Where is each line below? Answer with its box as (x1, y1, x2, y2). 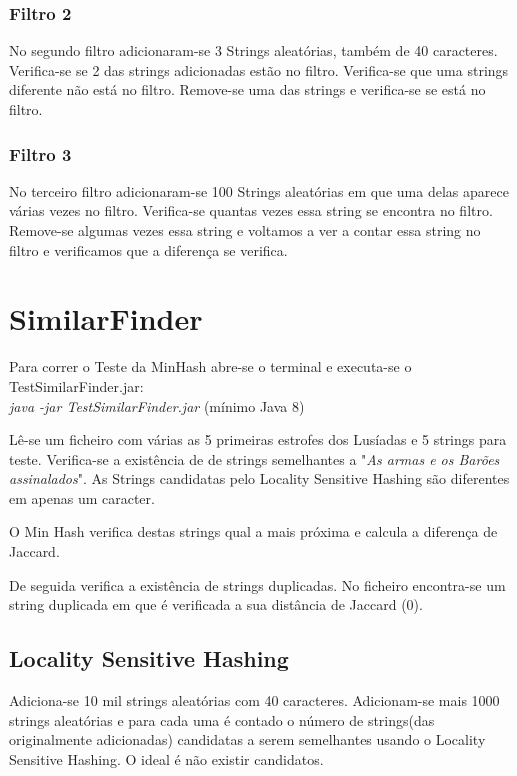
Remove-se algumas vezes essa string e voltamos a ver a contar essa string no (9, 220, 481, 240)
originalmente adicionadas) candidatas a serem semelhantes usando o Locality (9, 729, 486, 750)
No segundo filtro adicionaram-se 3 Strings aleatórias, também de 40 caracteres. (9, 40, 498, 61)
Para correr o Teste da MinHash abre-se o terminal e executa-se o (9, 356, 412, 377)
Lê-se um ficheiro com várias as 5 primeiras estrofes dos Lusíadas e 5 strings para (9, 429, 507, 450)
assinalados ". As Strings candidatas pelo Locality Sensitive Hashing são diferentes (9, 468, 510, 489)
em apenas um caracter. (9, 487, 155, 508)
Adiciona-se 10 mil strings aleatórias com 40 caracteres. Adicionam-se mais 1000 (9, 690, 500, 711)
